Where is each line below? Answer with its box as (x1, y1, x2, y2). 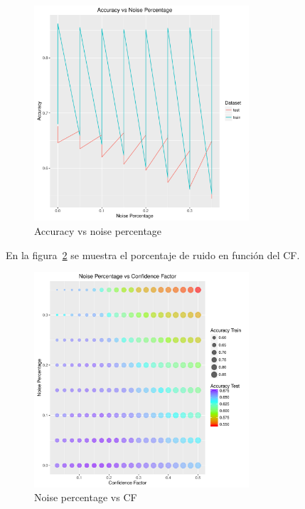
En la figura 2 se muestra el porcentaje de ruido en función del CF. (6, 247, 300, 262)
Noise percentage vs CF (34, 490, 137, 505)
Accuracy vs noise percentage (34, 223, 162, 238)
